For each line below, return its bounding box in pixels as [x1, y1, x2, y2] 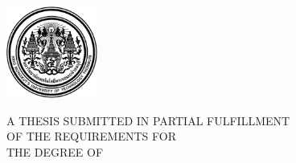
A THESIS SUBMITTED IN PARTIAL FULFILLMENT [6, 112, 290, 128]
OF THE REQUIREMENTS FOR [6, 128, 176, 145]
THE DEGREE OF [6, 143, 104, 160]
